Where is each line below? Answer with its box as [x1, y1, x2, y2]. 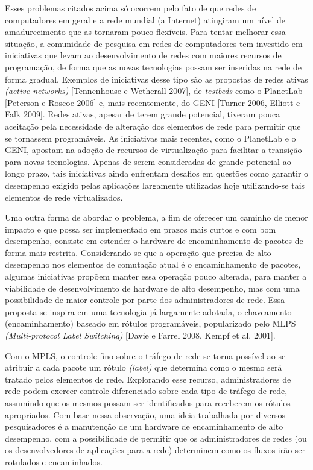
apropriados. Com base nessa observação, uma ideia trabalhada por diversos [5, 408, 286, 421]
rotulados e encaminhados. [5, 455, 103, 468]
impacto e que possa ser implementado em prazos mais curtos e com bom [5, 222, 276, 235]
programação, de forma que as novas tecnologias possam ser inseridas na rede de [5, 60, 302, 73]
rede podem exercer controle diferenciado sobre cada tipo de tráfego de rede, [5, 384, 288, 397]
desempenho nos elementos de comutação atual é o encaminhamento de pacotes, [5, 258, 301, 271]
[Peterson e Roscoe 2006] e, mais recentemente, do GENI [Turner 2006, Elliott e [5, 96, 300, 108]
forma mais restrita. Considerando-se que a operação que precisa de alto [5, 246, 271, 258]
